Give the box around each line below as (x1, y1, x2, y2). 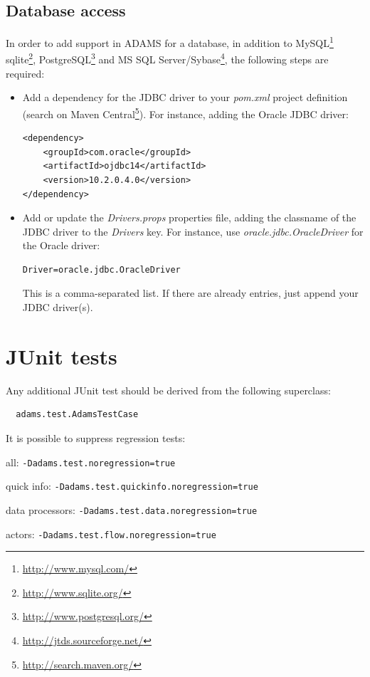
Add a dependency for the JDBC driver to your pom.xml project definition (22, 90, 348, 105)
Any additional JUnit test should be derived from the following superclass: (6, 382, 331, 397)
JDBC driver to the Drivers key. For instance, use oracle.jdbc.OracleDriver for (22, 224, 364, 238)
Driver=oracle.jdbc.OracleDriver (22, 264, 181, 275)
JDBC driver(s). (22, 300, 93, 315)
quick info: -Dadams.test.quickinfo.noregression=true (6, 478, 258, 493)
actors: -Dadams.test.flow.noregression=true (6, 526, 216, 541)
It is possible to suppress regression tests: (6, 430, 186, 445)
